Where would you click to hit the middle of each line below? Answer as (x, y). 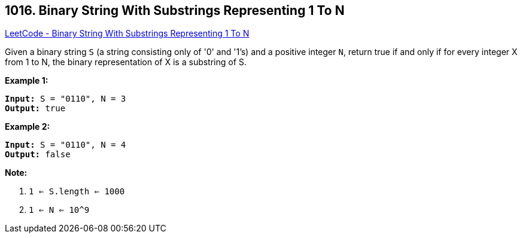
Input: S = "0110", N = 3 (66, 99)
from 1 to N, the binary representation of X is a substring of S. (126, 62)
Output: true (35, 109)
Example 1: (27, 81)
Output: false (38, 155)
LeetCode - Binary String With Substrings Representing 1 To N (127, 33)
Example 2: (28, 127)
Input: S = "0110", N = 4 (66, 145)
